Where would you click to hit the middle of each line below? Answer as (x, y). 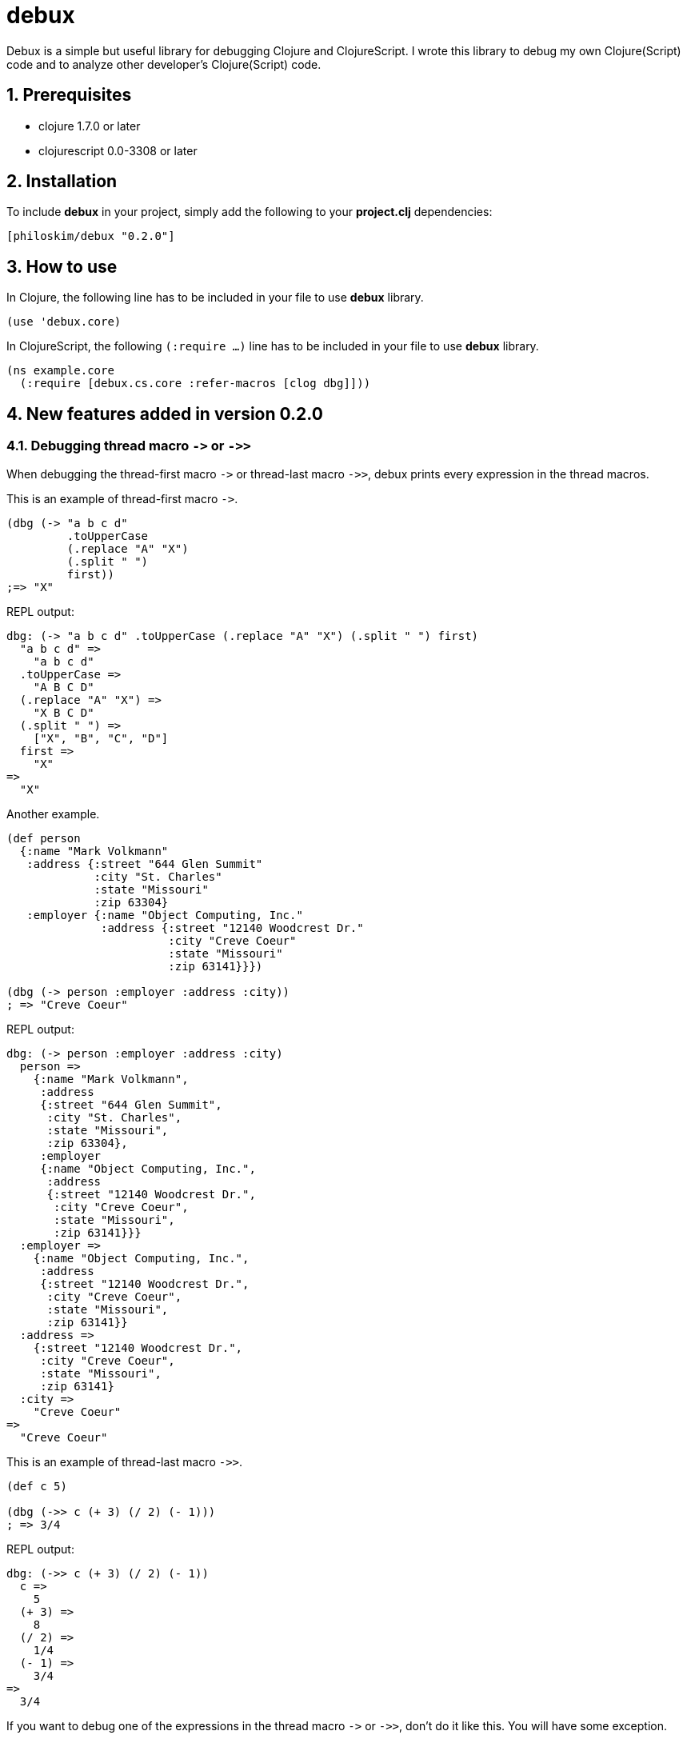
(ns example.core (60, 371)
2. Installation (62, 182)
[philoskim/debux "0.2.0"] (91, 236)
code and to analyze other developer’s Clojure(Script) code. (164, 64)
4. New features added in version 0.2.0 (165, 414)
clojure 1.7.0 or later (90, 126)
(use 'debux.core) (64, 322)
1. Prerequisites (69, 95)
